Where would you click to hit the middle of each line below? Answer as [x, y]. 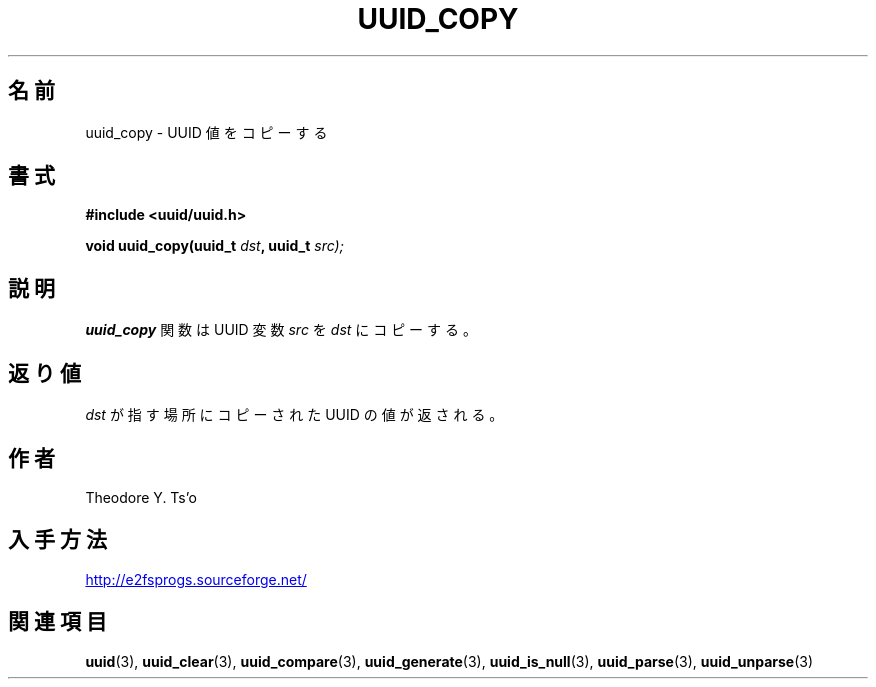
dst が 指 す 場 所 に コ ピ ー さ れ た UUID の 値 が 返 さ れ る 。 [294, 415]
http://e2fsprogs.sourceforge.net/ [196, 579]
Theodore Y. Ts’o [141, 497]
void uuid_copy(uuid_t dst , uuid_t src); [214, 246]
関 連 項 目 [57, 622]
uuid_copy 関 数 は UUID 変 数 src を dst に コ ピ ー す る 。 [281, 330]
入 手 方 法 [57, 540]
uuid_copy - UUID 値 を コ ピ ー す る [206, 132]
